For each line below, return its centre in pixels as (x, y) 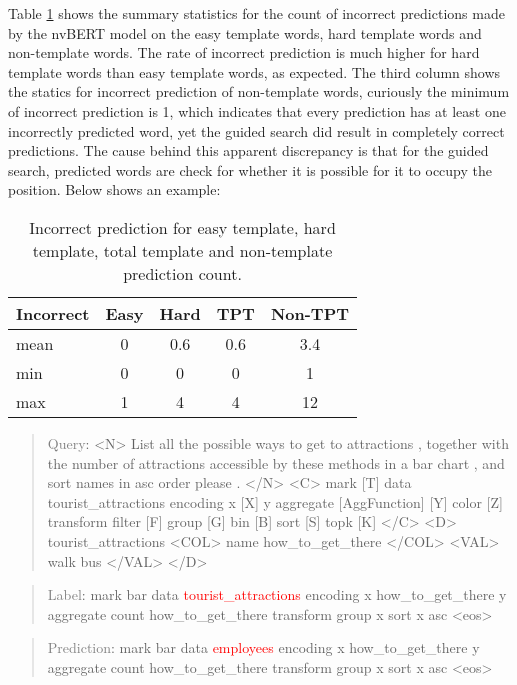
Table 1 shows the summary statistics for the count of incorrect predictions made (256, 13)
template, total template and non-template (182, 250)
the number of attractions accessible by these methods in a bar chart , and (276, 462)
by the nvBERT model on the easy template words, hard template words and (245, 32)
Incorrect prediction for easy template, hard (182, 227)
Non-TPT (310, 313)
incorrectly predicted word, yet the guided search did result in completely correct (256, 130)
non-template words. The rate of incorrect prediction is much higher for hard (244, 52)
